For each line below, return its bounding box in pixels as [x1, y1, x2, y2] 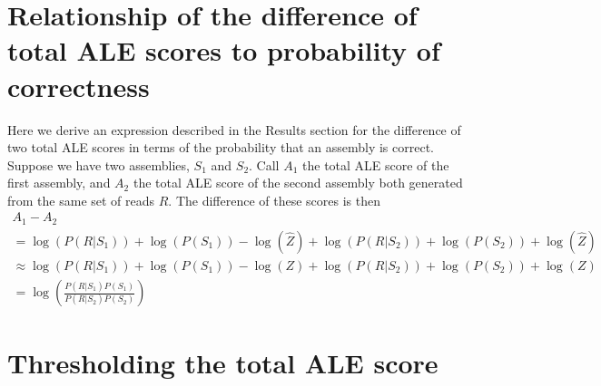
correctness [7, 67, 150, 104]
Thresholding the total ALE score [7, 344, 438, 381]
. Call [249, 155, 280, 174]
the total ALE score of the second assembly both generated [133, 173, 463, 192]
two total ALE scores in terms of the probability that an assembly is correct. [7, 138, 435, 157]
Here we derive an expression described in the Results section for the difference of [7, 120, 461, 139]
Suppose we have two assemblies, [7, 155, 190, 174]
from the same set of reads [7, 190, 155, 209]
